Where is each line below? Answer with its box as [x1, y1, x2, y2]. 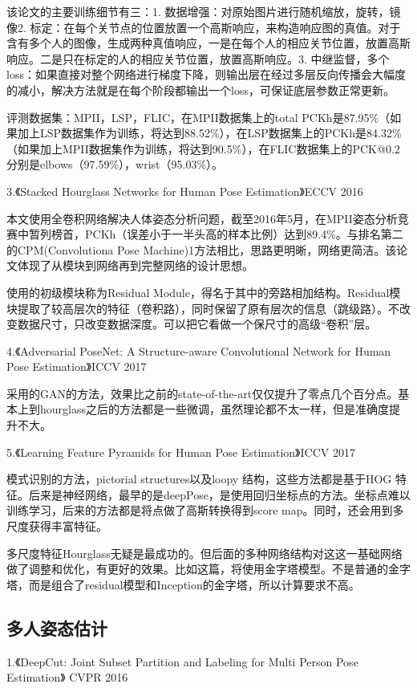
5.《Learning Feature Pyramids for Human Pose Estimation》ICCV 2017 [6, 443, 355, 460]
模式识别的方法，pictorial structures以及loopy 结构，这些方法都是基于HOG [6, 470, 392, 487]
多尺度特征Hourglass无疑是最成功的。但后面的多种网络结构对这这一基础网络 [6, 544, 403, 561]
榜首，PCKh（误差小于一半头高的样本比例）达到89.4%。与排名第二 [51, 226, 403, 242]
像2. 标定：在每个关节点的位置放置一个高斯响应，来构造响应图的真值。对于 [6, 18, 401, 35]
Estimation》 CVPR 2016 [6, 669, 128, 686]
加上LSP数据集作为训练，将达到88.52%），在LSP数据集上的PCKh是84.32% [17, 124, 402, 141]
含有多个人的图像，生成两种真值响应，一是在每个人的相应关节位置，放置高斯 [6, 35, 411, 51]
